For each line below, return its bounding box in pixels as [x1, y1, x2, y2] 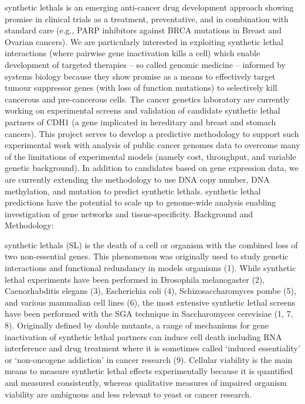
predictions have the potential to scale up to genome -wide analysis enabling [5, 196, 276, 208]
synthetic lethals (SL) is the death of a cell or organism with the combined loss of [5, 238, 298, 251]
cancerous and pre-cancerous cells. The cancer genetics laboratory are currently [5, 93, 290, 105]
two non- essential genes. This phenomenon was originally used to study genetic [5, 250, 289, 262]
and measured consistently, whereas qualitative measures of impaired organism [5, 376, 287, 388]
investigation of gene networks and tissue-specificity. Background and [5, 207, 253, 220]
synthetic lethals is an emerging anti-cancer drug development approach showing [5, 1, 294, 13]
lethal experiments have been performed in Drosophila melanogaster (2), [5, 273, 265, 285]
